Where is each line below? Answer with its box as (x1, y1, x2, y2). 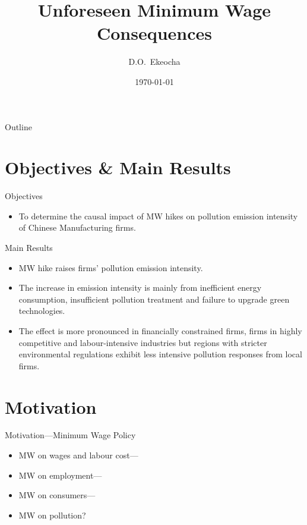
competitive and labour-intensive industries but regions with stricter (18, 336, 267, 348)
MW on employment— (18, 469, 102, 481)
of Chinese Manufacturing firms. (18, 221, 136, 234)
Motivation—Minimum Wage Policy (5, 429, 136, 441)
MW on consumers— (18, 489, 96, 501)
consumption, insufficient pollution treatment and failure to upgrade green (18, 293, 290, 305)
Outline (5, 120, 32, 133)
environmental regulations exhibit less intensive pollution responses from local (18, 348, 302, 360)
